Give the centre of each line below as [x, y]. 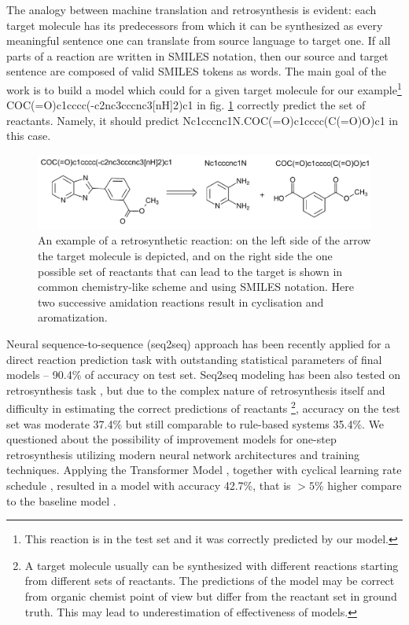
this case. [29, 136]
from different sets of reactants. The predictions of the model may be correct [210, 581]
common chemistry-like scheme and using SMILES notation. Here [196, 287]
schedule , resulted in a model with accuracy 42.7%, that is [149, 485]
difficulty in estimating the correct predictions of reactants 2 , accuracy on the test [203, 407]
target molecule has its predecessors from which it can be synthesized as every [195, 25]
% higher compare [358, 485]
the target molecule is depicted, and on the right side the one [185, 256]
